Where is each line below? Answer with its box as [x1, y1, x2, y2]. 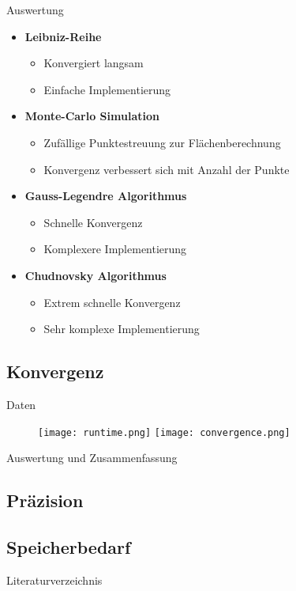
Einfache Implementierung [43, 81, 171, 97]
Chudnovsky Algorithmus [24, 267, 167, 283]
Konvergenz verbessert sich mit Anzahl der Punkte [43, 161, 290, 177]
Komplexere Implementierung [43, 241, 187, 257]
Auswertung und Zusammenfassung [6, 449, 178, 466]
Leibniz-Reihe [24, 28, 102, 44]
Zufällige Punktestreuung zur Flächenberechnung [43, 134, 281, 150]
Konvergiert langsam [43, 55, 144, 71]
